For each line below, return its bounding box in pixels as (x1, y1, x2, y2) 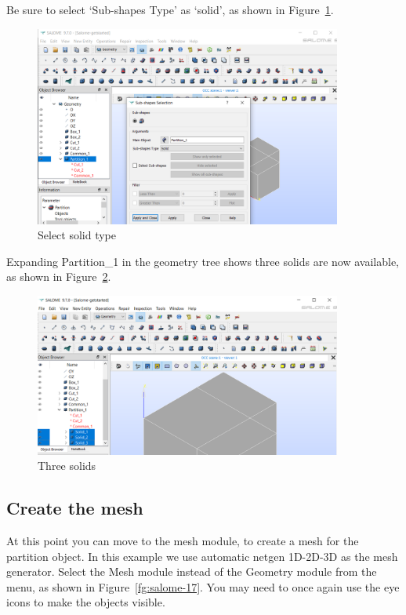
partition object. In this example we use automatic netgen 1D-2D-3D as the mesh (6, 548, 398, 564)
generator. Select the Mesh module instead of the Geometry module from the (6, 563, 377, 580)
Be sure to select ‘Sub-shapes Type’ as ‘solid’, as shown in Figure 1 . (6, 2, 334, 17)
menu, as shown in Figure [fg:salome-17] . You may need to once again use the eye (6, 578, 400, 595)
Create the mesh (6, 496, 143, 520)
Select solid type (38, 227, 117, 243)
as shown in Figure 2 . (6, 268, 111, 285)
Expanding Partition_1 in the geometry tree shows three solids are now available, (6, 253, 400, 269)
